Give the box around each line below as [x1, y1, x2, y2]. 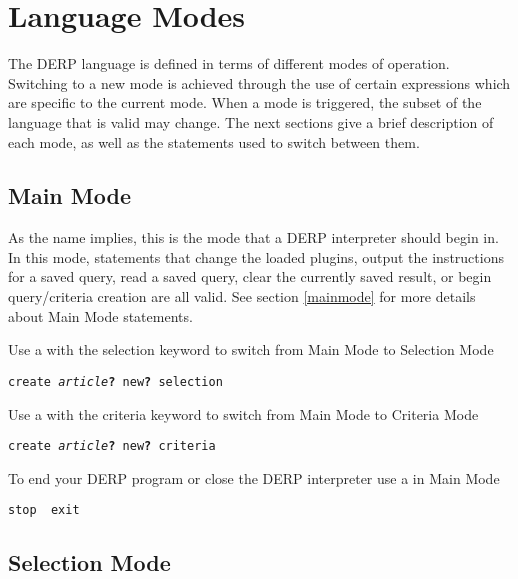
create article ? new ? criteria [8, 439, 216, 454]
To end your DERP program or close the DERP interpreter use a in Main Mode [8, 467, 500, 488]
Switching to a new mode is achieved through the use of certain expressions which [8, 72, 511, 93]
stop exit [8, 503, 80, 518]
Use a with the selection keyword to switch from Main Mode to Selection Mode [8, 339, 494, 360]
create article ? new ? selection [8, 374, 223, 389]
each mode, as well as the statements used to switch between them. [8, 131, 420, 152]
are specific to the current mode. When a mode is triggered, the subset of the [8, 92, 482, 113]
